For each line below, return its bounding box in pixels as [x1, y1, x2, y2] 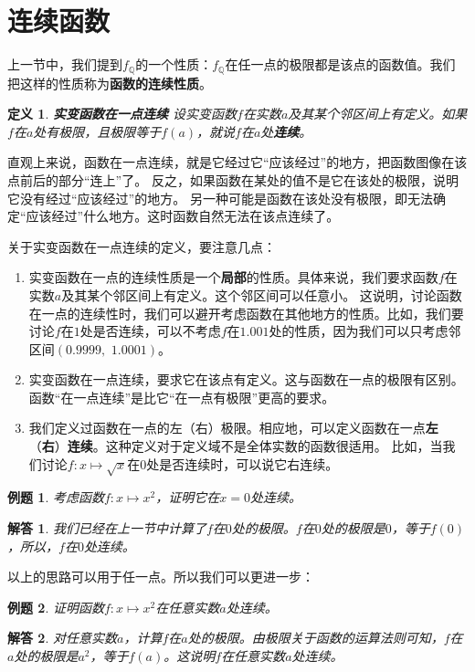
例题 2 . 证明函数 [7, 597, 104, 616]
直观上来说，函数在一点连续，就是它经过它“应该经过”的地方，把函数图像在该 [7, 152, 468, 172]
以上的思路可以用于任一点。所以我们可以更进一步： [7, 567, 314, 586]
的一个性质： [135, 55, 213, 74]
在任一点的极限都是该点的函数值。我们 [225, 55, 456, 74]
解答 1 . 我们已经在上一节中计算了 [7, 519, 206, 538]
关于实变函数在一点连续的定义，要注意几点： [7, 236, 276, 256]
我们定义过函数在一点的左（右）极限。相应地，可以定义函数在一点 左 [28, 418, 438, 437]
